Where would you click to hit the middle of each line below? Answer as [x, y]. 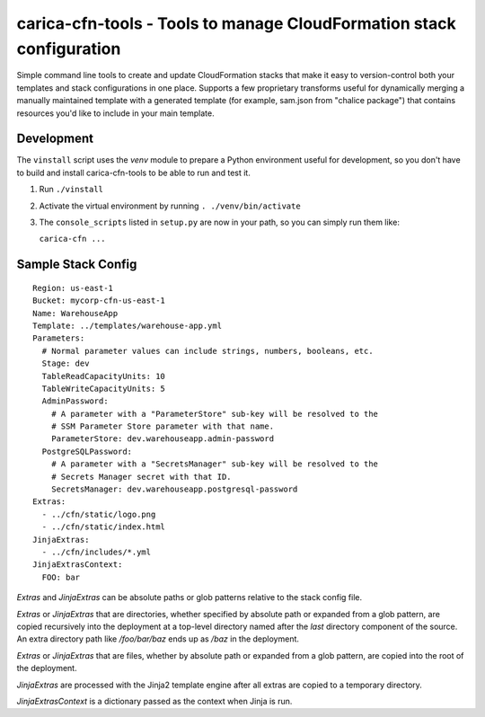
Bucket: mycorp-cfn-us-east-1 [99, 301]
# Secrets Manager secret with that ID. [141, 477]
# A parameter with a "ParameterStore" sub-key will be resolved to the [215, 414]
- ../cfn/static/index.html [104, 527]
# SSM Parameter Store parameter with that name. [162, 426]
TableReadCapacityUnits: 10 [104, 376]
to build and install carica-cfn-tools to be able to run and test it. [133, 173]
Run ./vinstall [71, 190]
